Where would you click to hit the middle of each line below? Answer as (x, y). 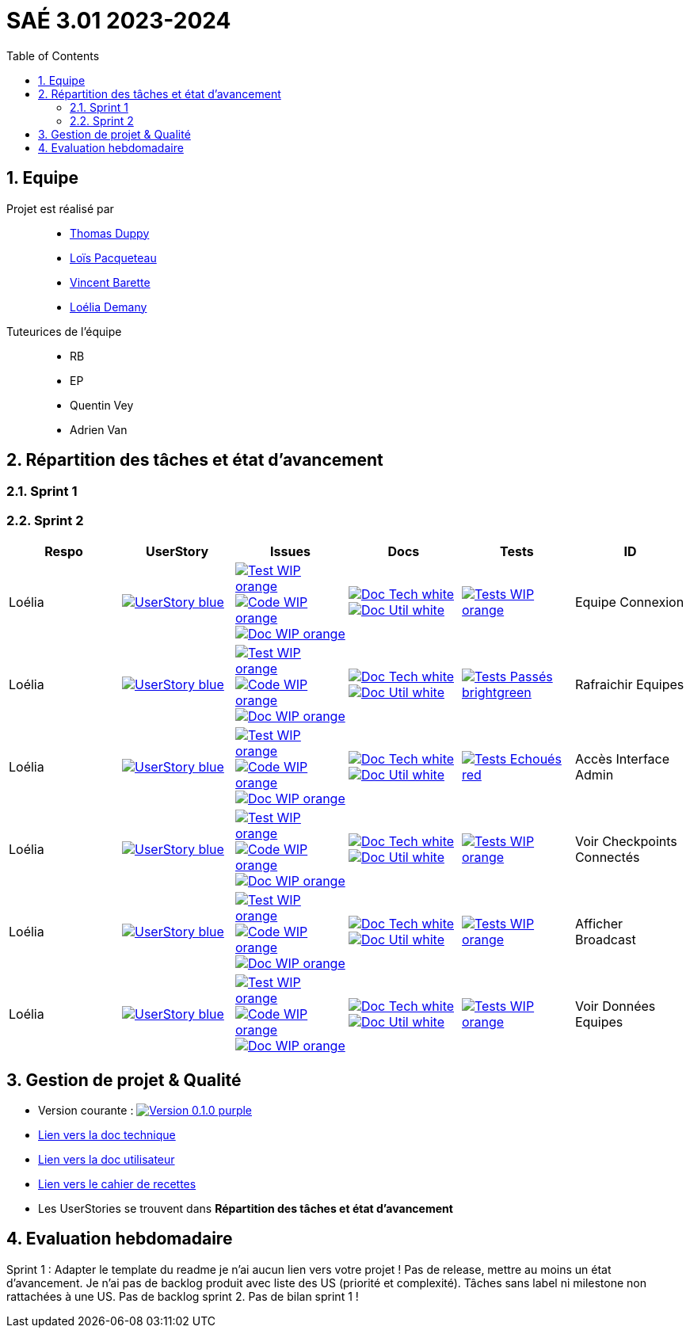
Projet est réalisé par (60, 208)
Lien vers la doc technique (107, 1135)
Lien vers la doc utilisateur (107, 1160)
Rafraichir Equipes (629, 685)
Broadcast (605, 940)
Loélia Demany (109, 307)
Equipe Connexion (629, 602)
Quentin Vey (102, 405)
